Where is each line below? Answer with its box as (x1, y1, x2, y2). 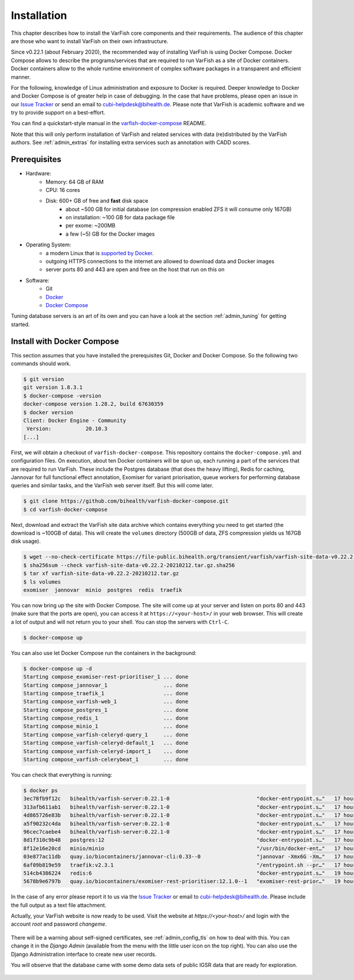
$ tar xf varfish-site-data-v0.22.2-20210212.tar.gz (23, 570, 179, 577)
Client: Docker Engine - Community (23, 417, 126, 424)
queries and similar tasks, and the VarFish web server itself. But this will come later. (11, 482, 214, 489)
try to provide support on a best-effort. (11, 109, 106, 116)
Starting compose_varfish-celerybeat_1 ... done (23, 756, 189, 763)
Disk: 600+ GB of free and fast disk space (45, 197, 149, 204)
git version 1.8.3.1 (23, 384, 83, 391)
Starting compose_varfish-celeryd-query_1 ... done (23, 731, 189, 738)
